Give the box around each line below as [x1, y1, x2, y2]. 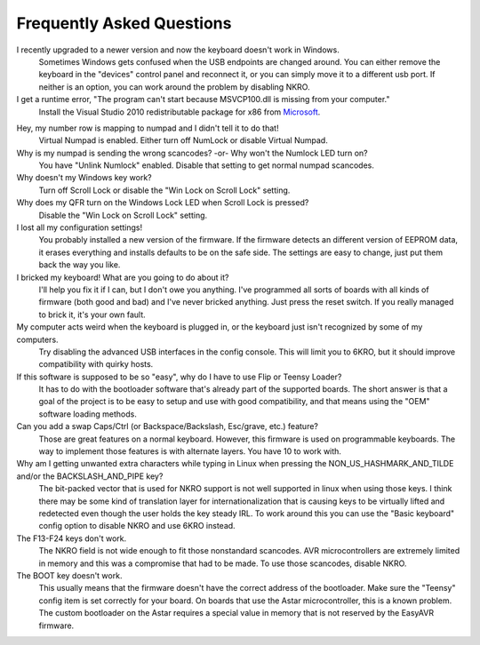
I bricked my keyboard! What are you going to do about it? [16, 272, 229, 283]
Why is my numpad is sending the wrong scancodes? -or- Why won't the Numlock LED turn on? [16, 147, 368, 158]
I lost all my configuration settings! [16, 222, 143, 233]
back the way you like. [38, 259, 121, 270]
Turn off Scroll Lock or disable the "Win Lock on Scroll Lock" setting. [38, 185, 291, 195]
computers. [16, 334, 59, 345]
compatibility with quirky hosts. [38, 359, 154, 370]
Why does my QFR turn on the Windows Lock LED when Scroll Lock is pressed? [16, 197, 309, 208]
